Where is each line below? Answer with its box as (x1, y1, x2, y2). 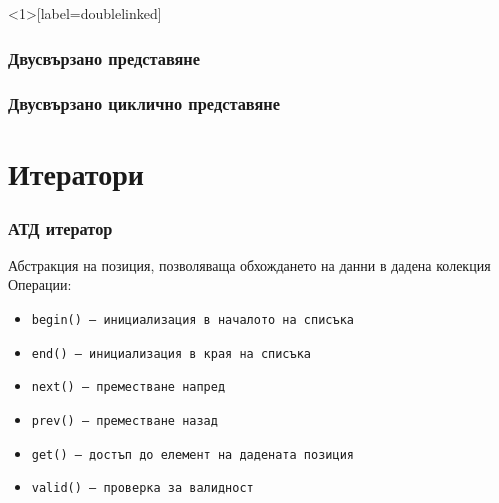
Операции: (8, 274, 72, 295)
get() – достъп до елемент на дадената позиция (31, 447, 354, 462)
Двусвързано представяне (8, 45, 201, 70)
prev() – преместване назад (31, 414, 218, 429)
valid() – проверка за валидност (31, 481, 254, 496)
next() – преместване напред (31, 380, 226, 395)
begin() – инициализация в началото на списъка (31, 313, 354, 328)
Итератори (8, 153, 144, 194)
